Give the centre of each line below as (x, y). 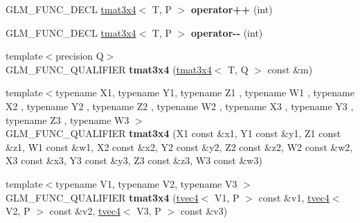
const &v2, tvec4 (85, 211)
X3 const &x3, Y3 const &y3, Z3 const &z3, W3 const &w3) (134, 160)
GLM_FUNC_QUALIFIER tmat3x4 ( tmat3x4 (109, 69)
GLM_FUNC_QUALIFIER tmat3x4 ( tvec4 (102, 197)
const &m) (290, 69)
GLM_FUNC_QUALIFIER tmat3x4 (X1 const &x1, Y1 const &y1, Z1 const (173, 133)
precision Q (80, 56)
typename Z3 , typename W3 (67, 119)
